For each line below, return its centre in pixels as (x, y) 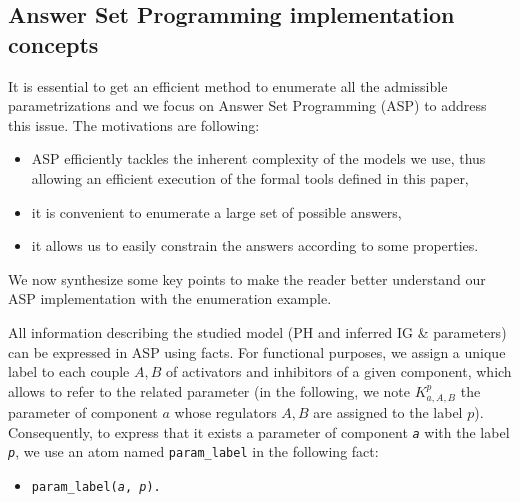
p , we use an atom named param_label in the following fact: (193, 451)
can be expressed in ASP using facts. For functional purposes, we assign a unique (257, 351)
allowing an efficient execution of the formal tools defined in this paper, (250, 177)
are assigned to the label (388, 412)
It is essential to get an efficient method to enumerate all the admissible (228, 85)
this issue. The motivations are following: (134, 124)
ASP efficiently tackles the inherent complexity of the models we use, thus (258, 158)
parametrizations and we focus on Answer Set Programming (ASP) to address (247, 105)
